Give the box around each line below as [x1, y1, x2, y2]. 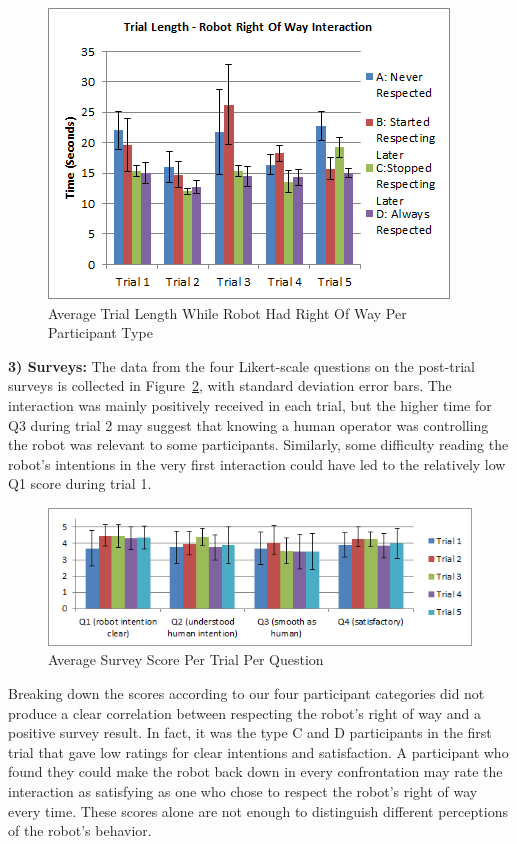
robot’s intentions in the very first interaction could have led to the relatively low [8, 453, 506, 474]
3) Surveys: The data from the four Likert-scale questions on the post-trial [8, 355, 475, 376]
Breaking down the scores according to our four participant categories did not [8, 683, 485, 704]
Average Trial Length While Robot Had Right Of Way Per [48, 302, 407, 323]
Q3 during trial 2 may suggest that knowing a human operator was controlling [8, 414, 489, 435]
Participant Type [48, 322, 153, 343]
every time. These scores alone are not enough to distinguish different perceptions [8, 800, 508, 821]
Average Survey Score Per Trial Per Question [48, 649, 324, 670]
